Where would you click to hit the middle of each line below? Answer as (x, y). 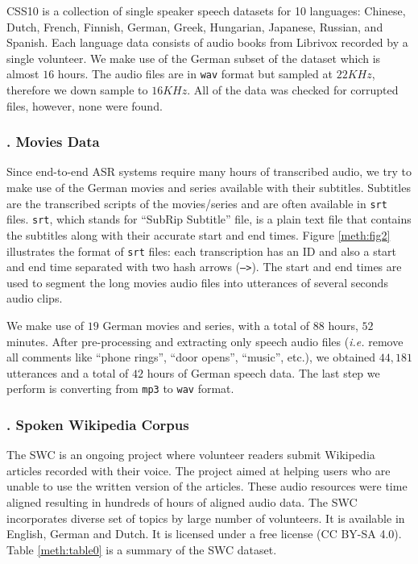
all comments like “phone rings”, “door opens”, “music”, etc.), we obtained (191, 357)
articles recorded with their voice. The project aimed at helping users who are (199, 470)
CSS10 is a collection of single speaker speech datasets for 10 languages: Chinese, (206, 10)
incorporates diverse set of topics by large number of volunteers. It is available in (206, 518)
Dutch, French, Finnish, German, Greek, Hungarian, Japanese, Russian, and (195, 26)
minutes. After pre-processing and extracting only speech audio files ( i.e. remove (205, 341)
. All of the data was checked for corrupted (293, 90)
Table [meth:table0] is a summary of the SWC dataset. (142, 549)
